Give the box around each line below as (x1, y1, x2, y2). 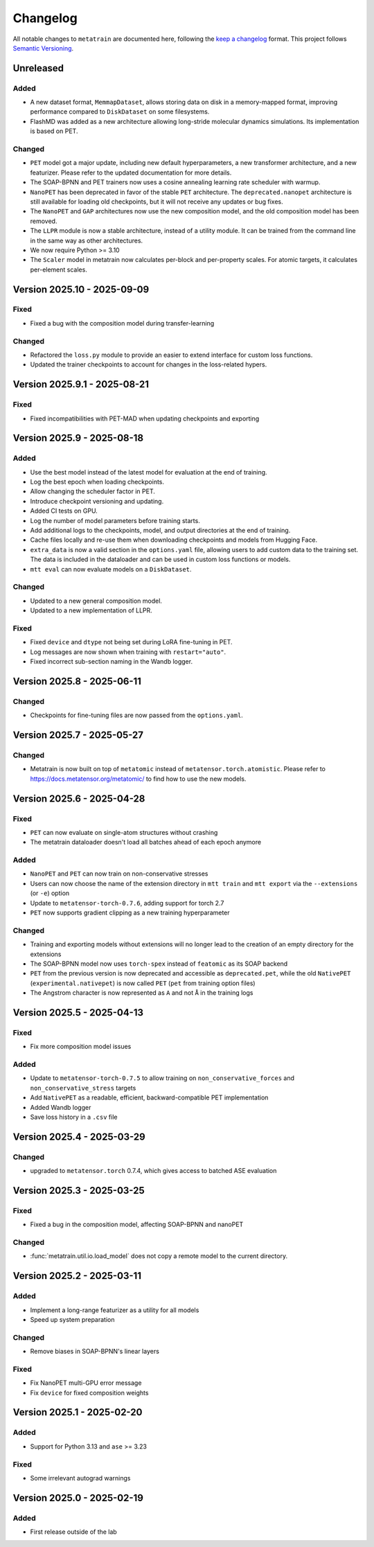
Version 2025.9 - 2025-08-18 (12, 432, 144, 444)
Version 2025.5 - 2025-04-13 (12, 1007, 144, 1018)
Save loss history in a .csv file (30, 1113, 118, 1121)
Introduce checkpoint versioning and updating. (30, 497, 164, 505)
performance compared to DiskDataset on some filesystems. (30, 107, 210, 116)
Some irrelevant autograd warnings (30, 1474, 131, 1482)
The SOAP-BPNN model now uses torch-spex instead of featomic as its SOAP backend (30, 960, 288, 968)
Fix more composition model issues (30, 1043, 132, 1051)
